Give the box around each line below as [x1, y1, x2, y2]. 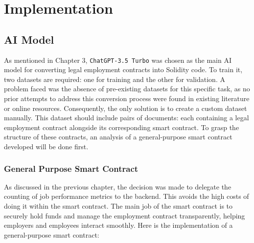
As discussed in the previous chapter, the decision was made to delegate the [4, 181, 231, 191]
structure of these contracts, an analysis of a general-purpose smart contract [4, 132, 232, 142]
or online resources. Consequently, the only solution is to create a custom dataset [4, 103, 247, 113]
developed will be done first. [4, 141, 89, 151]
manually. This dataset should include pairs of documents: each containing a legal [4, 112, 249, 123]
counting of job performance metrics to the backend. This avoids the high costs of [4, 191, 249, 201]
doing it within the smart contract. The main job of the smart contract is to [4, 200, 233, 211]
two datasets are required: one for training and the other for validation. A [4, 74, 225, 84]
